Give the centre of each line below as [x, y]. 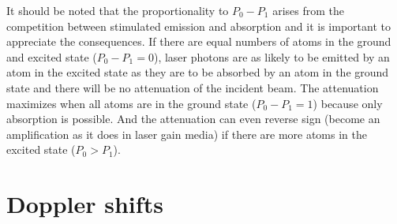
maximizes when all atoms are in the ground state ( [131, 103]
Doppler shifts [85, 204]
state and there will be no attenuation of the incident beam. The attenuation [193, 87]
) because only [348, 103]
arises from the [309, 10]
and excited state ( [52, 56]
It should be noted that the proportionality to [118, 10]
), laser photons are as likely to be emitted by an [272, 56]
